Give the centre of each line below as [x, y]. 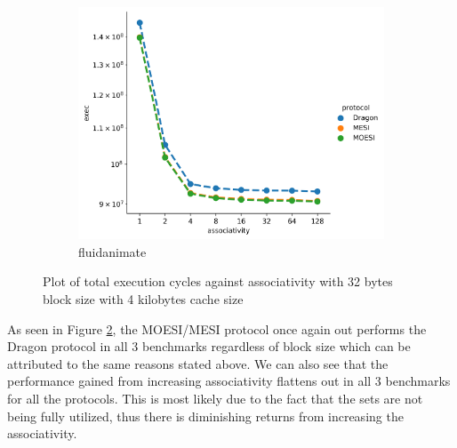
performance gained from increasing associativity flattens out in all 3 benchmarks [229, 381]
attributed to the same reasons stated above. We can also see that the [198, 363]
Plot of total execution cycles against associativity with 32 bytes [218, 281]
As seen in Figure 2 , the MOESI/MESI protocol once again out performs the [217, 328]
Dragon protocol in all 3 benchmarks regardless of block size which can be [209, 346]
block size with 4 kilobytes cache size [143, 299]
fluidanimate [112, 251]
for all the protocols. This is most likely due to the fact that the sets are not [215, 399]
